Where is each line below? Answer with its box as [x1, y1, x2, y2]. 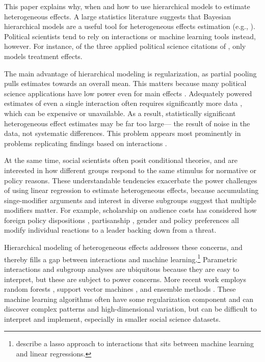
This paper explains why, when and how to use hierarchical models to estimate [4, 1, 250, 11]
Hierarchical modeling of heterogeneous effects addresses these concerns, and [4, 242, 243, 253]
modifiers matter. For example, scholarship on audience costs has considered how [4, 205, 257, 215]
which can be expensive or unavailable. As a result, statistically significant [4, 107, 236, 118]
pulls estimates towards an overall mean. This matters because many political [4, 78, 247, 89]
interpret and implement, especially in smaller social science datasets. [4, 313, 221, 324]
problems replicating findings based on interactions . [4, 137, 167, 148]
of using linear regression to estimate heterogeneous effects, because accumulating [4, 185, 259, 196]
